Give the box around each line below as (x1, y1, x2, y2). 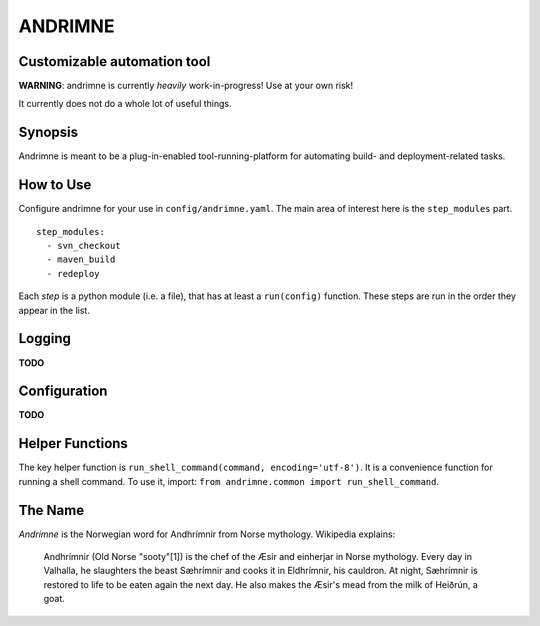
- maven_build (46, 254, 116, 265)
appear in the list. (18, 304, 90, 316)
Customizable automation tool (18, 53, 211, 70)
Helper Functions (18, 435, 129, 452)
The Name (18, 501, 85, 519)
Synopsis (18, 124, 79, 141)
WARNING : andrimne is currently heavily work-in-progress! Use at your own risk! (18, 80, 354, 92)
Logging (18, 330, 72, 347)
